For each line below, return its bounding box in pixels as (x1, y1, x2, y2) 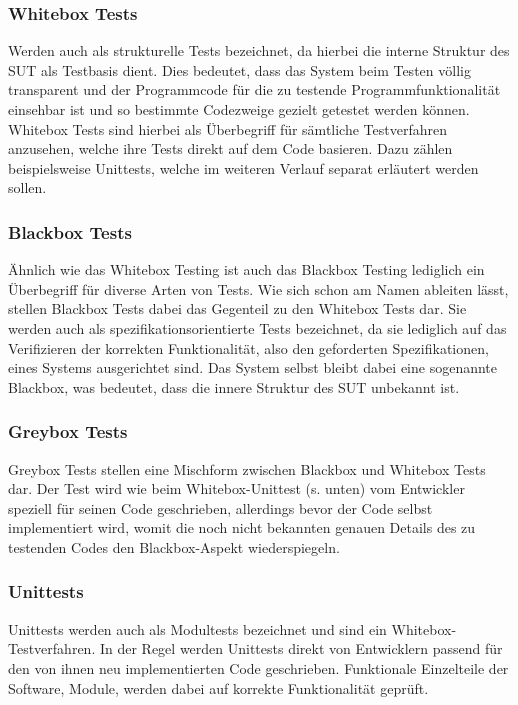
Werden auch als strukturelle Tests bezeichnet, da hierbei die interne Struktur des (8, 40, 510, 61)
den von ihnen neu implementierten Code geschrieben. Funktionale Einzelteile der (8, 657, 509, 678)
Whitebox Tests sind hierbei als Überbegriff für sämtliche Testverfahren (8, 118, 447, 139)
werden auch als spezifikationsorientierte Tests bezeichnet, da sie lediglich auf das (8, 317, 507, 338)
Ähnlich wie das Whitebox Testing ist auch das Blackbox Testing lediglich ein (8, 259, 485, 280)
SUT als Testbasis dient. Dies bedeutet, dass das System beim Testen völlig (8, 59, 471, 80)
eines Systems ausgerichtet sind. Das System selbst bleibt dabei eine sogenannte (8, 357, 498, 378)
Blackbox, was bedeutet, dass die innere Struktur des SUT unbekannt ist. (8, 376, 460, 397)
